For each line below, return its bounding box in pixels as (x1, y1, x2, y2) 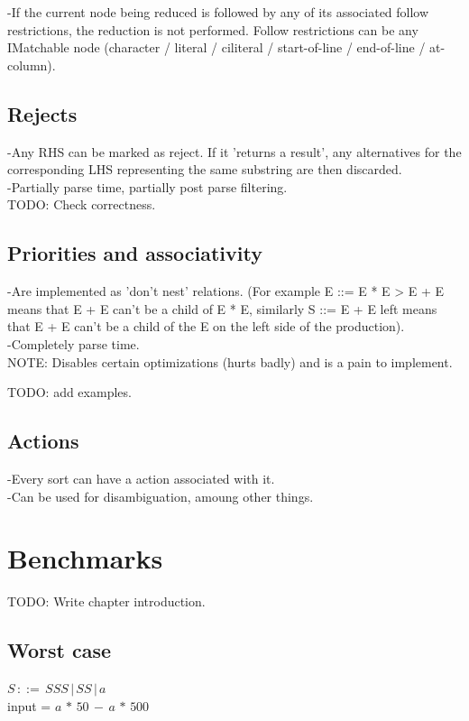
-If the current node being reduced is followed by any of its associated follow (7, 3, 429, 21)
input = (7, 696, 51, 715)
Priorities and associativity (7, 239, 262, 267)
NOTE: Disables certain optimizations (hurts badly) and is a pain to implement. (7, 352, 453, 371)
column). (7, 55, 56, 74)
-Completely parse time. (7, 334, 140, 353)
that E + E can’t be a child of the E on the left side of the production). (7, 317, 405, 336)
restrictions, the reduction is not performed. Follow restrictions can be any (7, 20, 418, 39)
